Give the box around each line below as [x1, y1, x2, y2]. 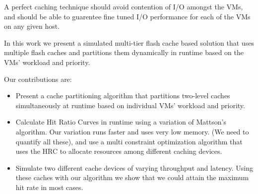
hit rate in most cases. [15, 182, 83, 192]
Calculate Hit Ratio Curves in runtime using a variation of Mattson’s [15, 117, 226, 127]
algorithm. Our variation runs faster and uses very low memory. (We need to [15, 126, 249, 136]
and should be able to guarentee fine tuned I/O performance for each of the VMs [4, 11, 251, 21]
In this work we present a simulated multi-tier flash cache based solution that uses [4, 37, 254, 48]
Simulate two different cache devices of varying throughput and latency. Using [15, 162, 254, 173]
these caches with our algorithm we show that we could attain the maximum [15, 172, 249, 183]
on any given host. [4, 21, 60, 31]
